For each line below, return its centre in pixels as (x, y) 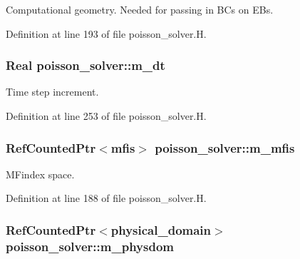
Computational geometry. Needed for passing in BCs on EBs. (140, 9)
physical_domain (161, 229)
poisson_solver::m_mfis (225, 147)
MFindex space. (40, 174)
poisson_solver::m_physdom (90, 246)
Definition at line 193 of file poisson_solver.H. (106, 33)
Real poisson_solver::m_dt (86, 65)
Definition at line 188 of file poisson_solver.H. (106, 198)
